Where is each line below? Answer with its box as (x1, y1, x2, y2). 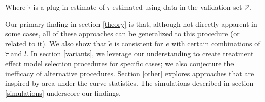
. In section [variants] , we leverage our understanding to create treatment (26, 48, 254, 59)
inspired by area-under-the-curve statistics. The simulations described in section (5, 78, 254, 88)
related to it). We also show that (5, 38, 107, 48)
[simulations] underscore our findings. (5, 87, 121, 98)
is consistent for (114, 38, 163, 48)
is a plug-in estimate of (33, 2, 105, 12)
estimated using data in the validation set (112, 2, 242, 12)
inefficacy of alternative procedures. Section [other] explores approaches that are (5, 68, 254, 78)
